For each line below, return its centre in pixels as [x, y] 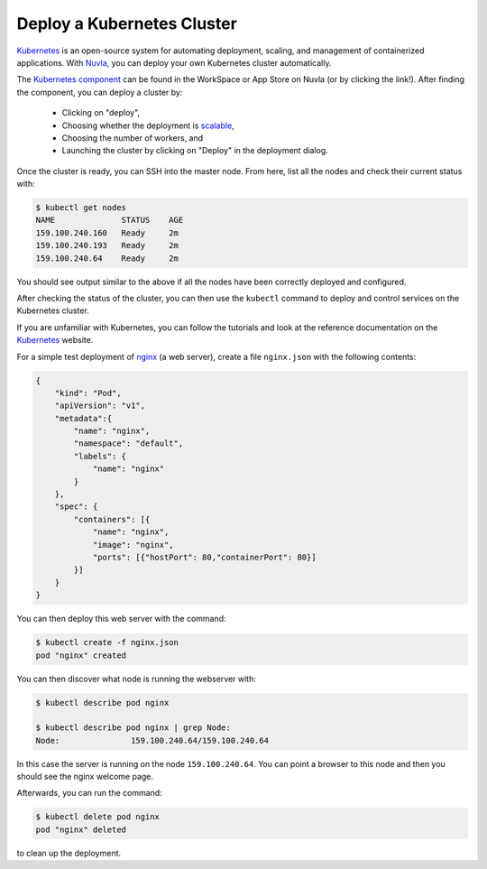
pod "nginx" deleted [81, 829]
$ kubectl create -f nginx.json [107, 643]
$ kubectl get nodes [81, 208]
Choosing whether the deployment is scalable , [148, 125]
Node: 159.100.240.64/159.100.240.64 [152, 740]
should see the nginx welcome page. [85, 777]
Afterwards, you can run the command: [89, 793]
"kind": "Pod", [88, 393]
